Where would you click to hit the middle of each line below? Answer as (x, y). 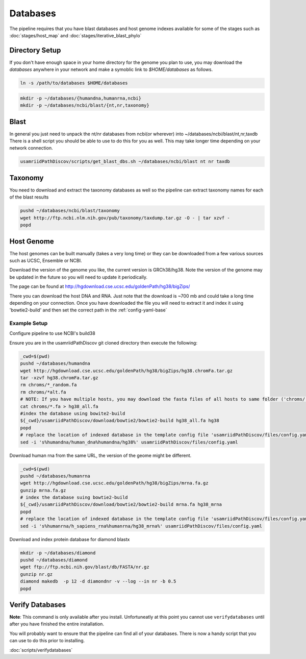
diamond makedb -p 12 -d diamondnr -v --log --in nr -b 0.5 (98, 581)
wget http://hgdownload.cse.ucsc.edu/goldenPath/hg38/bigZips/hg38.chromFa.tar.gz (126, 371)
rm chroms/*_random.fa (48, 385)
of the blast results (29, 197)
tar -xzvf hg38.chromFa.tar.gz (59, 378)
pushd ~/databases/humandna (55, 363)
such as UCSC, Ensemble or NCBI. (46, 261)
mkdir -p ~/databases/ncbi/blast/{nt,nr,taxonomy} (85, 105)
